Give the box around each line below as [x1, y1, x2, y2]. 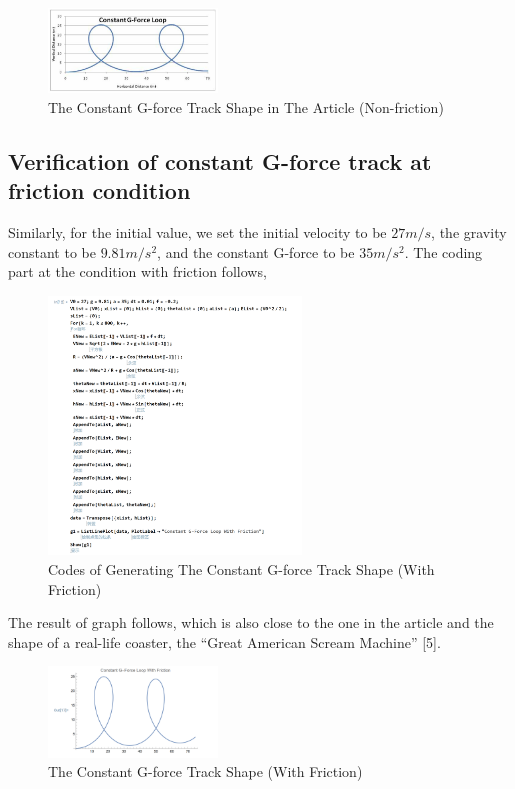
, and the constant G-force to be [157, 241, 355, 262]
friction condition [8, 175, 191, 206]
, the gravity [431, 222, 507, 243]
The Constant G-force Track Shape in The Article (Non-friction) [48, 96, 444, 117]
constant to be [8, 241, 96, 262]
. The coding [404, 241, 483, 262]
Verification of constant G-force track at [8, 145, 432, 176]
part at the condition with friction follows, [8, 261, 267, 282]
